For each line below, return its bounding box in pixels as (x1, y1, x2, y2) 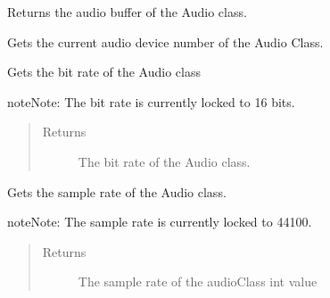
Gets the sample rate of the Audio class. (7, 182, 227, 201)
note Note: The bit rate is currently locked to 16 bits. (7, 92, 295, 111)
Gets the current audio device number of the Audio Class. (7, 32, 324, 51)
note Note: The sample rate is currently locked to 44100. (7, 212, 312, 231)
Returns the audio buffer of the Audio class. (7, 3, 247, 21)
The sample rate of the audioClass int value (78, 272, 318, 291)
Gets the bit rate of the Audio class (7, 62, 201, 81)
